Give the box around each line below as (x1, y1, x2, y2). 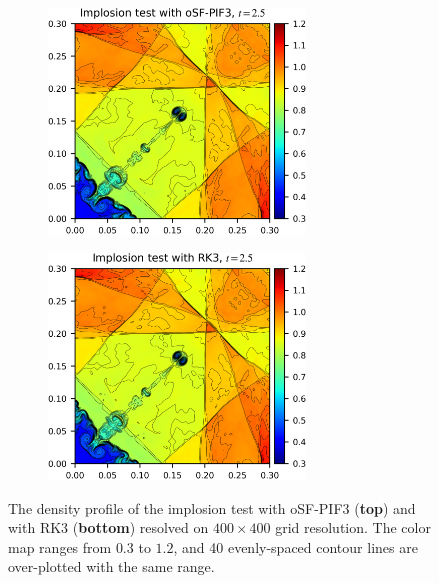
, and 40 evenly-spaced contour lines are (173, 536, 418, 557)
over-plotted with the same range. (8, 556, 215, 577)
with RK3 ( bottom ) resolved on (8, 517, 209, 538)
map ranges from (8, 536, 112, 557)
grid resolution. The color (275, 517, 431, 538)
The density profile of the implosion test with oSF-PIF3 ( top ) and (8, 497, 416, 518)
